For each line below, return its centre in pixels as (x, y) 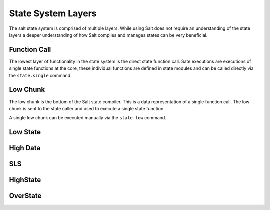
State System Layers (53, 13)
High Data (25, 148)
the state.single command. (40, 75)
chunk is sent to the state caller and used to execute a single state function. (87, 108)
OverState (25, 196)
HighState (25, 180)
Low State (25, 132)
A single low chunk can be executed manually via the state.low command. (88, 118)
